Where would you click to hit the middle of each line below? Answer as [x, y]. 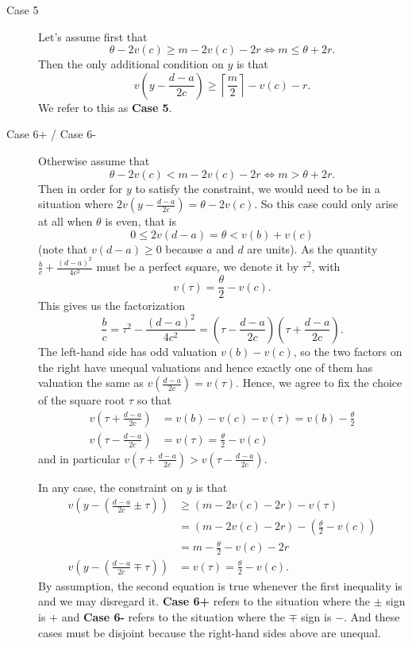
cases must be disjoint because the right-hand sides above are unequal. [210, 632]
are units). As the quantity [312, 248]
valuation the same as [91, 383]
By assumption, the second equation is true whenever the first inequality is [220, 585]
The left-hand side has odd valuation [128, 351]
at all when [65, 221]
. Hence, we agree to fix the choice [319, 383]
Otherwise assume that [94, 160]
